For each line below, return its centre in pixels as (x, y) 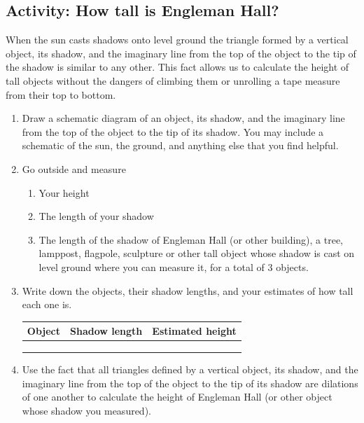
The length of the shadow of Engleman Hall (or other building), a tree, (191, 239)
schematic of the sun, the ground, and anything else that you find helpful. (180, 145)
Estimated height (194, 331)
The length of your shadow (96, 216)
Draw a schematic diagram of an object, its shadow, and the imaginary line (183, 118)
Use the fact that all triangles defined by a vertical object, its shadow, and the (190, 369)
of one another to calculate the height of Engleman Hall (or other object (177, 397)
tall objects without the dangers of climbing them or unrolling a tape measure (173, 80)
